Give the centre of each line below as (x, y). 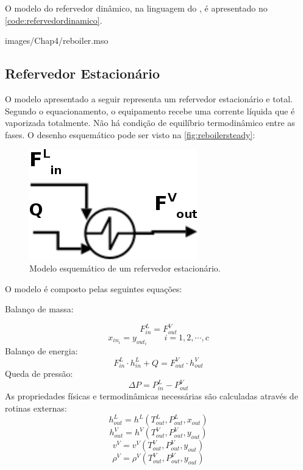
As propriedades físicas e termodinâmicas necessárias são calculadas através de (151, 396)
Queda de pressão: (39, 374)
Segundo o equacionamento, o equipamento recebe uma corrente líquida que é (150, 110)
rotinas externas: (36, 408)
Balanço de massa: (39, 309)
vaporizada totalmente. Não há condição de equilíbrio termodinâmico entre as (150, 123)
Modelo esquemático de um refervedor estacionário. (125, 268)
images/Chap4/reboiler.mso (57, 40)
